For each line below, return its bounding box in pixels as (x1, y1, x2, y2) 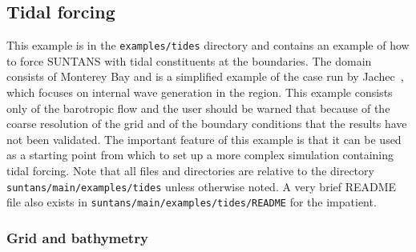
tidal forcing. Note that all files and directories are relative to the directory (6, 162, 374, 179)
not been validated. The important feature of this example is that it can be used (6, 130, 402, 147)
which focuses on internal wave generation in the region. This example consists (6, 84, 393, 101)
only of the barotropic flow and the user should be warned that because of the (6, 99, 390, 116)
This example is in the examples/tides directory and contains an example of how (6, 37, 410, 54)
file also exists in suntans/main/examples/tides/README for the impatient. (6, 194, 377, 210)
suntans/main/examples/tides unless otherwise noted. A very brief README (6, 178, 397, 194)
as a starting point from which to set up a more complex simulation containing (6, 146, 394, 163)
